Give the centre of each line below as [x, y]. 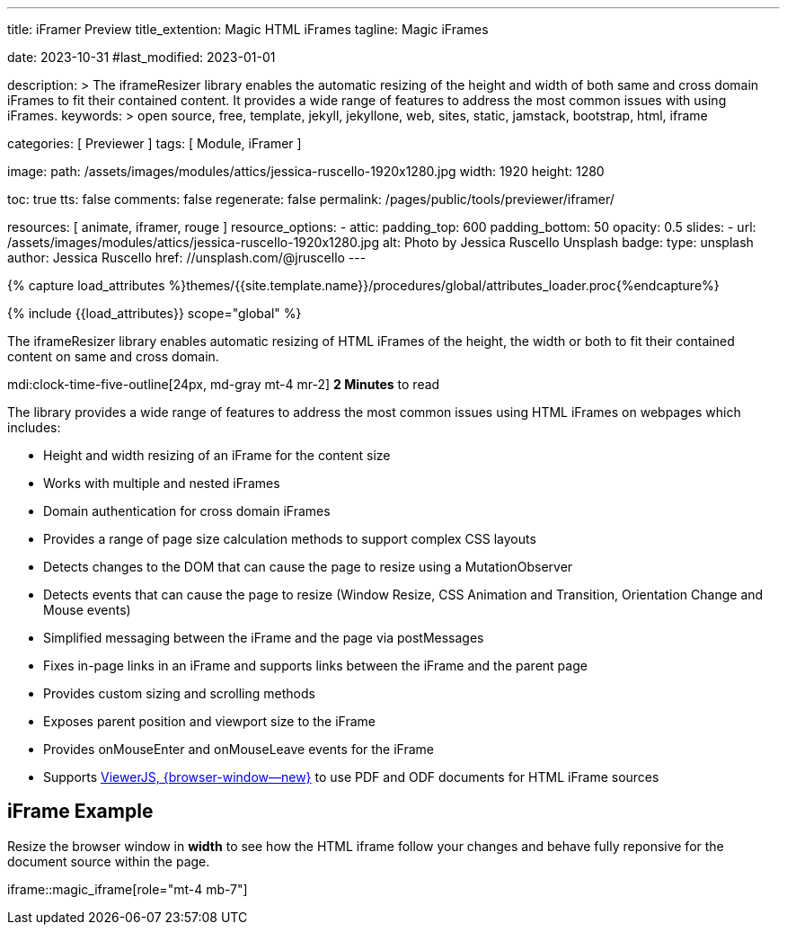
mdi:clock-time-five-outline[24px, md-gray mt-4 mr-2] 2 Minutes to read [224, 384]
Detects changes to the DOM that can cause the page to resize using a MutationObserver [308, 567]
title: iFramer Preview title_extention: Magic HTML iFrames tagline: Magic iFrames [248, 29]
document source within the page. [109, 861]
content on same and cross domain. [113, 356]
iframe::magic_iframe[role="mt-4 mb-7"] [128, 889]
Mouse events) [87, 610]
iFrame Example [80, 812]
